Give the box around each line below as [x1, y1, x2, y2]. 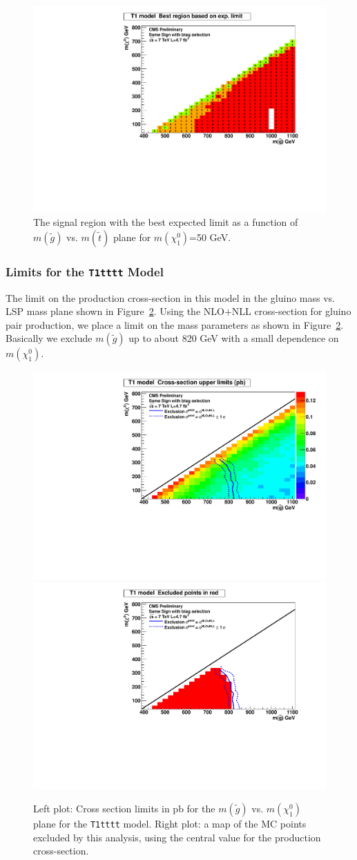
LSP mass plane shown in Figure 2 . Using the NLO [6, 304, 224, 318]
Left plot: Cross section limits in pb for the [33, 801, 215, 815]
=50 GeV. [189, 229, 231, 244]
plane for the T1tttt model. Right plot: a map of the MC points [33, 816, 307, 830]
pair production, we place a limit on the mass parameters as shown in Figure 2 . [6, 317, 344, 332]
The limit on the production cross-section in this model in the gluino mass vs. [6, 290, 335, 305]
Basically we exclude [6, 331, 93, 345]
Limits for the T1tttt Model [6, 262, 164, 280]
